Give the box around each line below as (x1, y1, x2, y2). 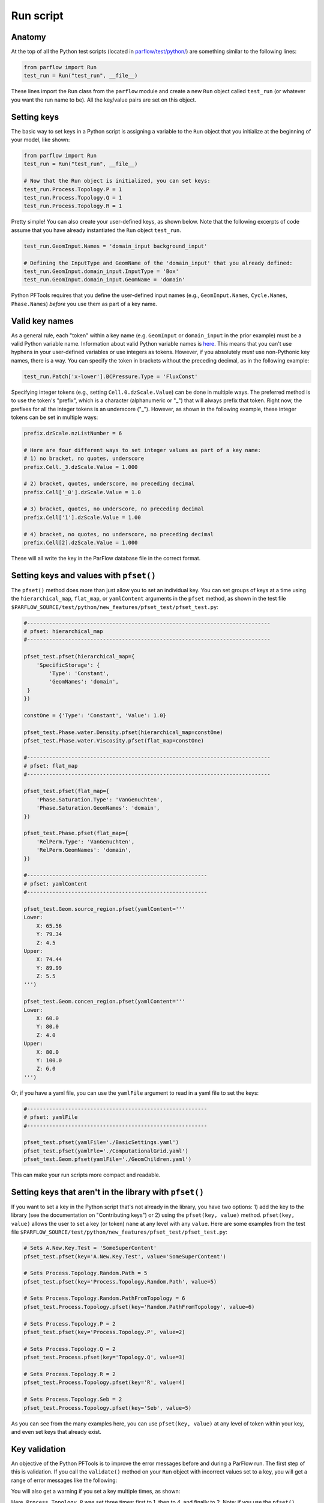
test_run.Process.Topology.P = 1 (23, 186, 122, 192)
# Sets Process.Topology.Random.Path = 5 (23, 1270, 148, 1277)
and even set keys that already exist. (11, 1428, 102, 1435)
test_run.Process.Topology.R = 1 (23, 203, 122, 210)
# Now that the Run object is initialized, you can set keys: (23, 177, 211, 185)
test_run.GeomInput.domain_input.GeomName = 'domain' (23, 277, 185, 283)
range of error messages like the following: (11, 1477, 118, 1484)
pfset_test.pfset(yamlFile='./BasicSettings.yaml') (23, 1139, 179, 1146)
